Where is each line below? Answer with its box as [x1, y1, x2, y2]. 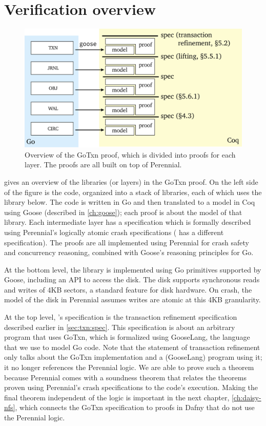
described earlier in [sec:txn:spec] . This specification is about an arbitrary [4, 321, 235, 332]
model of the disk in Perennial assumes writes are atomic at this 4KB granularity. [4, 294, 261, 305]
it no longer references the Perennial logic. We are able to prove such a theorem [4, 362, 254, 373]
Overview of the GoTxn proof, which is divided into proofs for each [25, 149, 236, 160]
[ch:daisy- [231, 392, 261, 402]
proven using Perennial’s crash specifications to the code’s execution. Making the [4, 382, 258, 393]
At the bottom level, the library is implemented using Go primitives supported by [4, 264, 261, 275]
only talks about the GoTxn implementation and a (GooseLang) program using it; [4, 352, 262, 362]
